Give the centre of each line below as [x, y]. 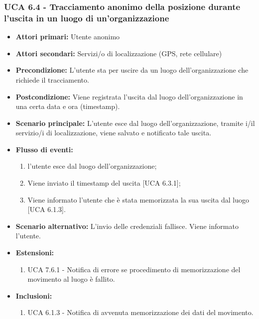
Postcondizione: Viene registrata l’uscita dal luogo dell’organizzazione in [129, 96]
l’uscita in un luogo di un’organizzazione [87, 18]
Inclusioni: [34, 295]
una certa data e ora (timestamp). [68, 106]
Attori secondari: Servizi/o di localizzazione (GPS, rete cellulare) [119, 53]
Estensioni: [35, 253]
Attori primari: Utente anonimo [68, 37]
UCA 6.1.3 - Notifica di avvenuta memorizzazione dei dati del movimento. [140, 312]
